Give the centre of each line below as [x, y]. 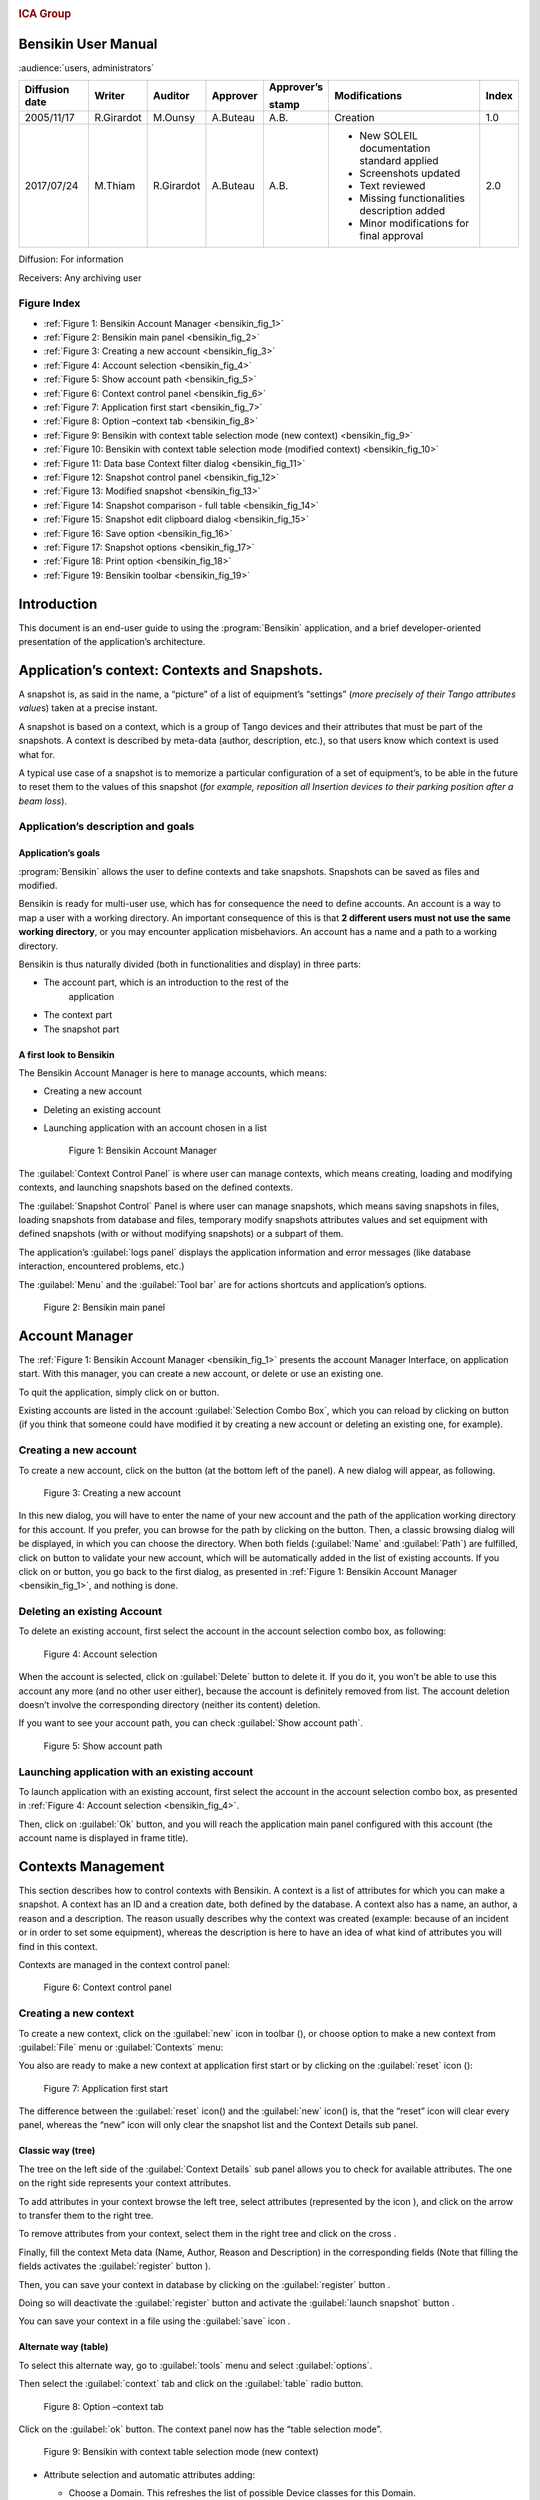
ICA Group [45, 14]
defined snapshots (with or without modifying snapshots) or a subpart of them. [181, 1234]
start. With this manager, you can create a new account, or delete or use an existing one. [201, 1374]
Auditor [171, 96]
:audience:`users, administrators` [86, 67]
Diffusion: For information [71, 259]
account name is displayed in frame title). [103, 1838]
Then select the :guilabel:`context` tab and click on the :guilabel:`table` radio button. [191, 2384]
